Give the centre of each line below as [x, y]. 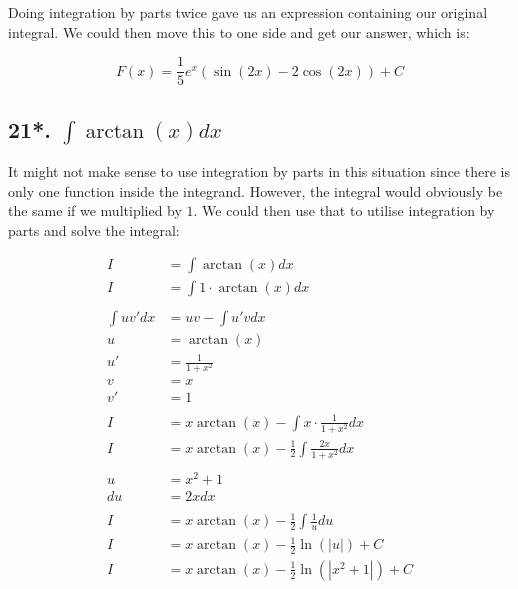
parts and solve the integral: [94, 229]
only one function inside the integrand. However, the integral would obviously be [255, 190]
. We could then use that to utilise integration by [344, 210]
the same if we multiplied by [95, 210]
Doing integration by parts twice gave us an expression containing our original [248, 12]
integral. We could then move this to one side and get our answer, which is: [239, 31]
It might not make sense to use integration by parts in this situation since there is [259, 171]
